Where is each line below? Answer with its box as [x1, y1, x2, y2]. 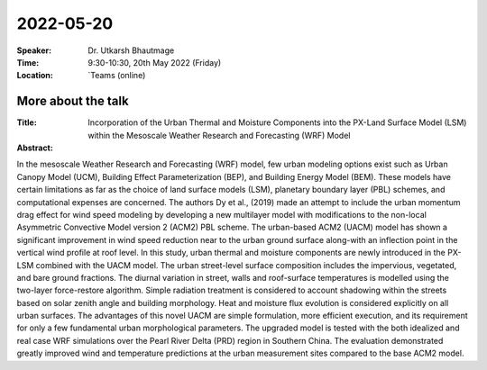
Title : [16, 117, 38, 128]
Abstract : [16, 142, 53, 153]
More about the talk [16, 94, 130, 109]
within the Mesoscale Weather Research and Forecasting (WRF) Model [87, 130, 351, 140]
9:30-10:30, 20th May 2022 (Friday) [87, 57, 222, 68]
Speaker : [16, 45, 52, 56]
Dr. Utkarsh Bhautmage [87, 45, 175, 56]
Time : [16, 57, 40, 68]
